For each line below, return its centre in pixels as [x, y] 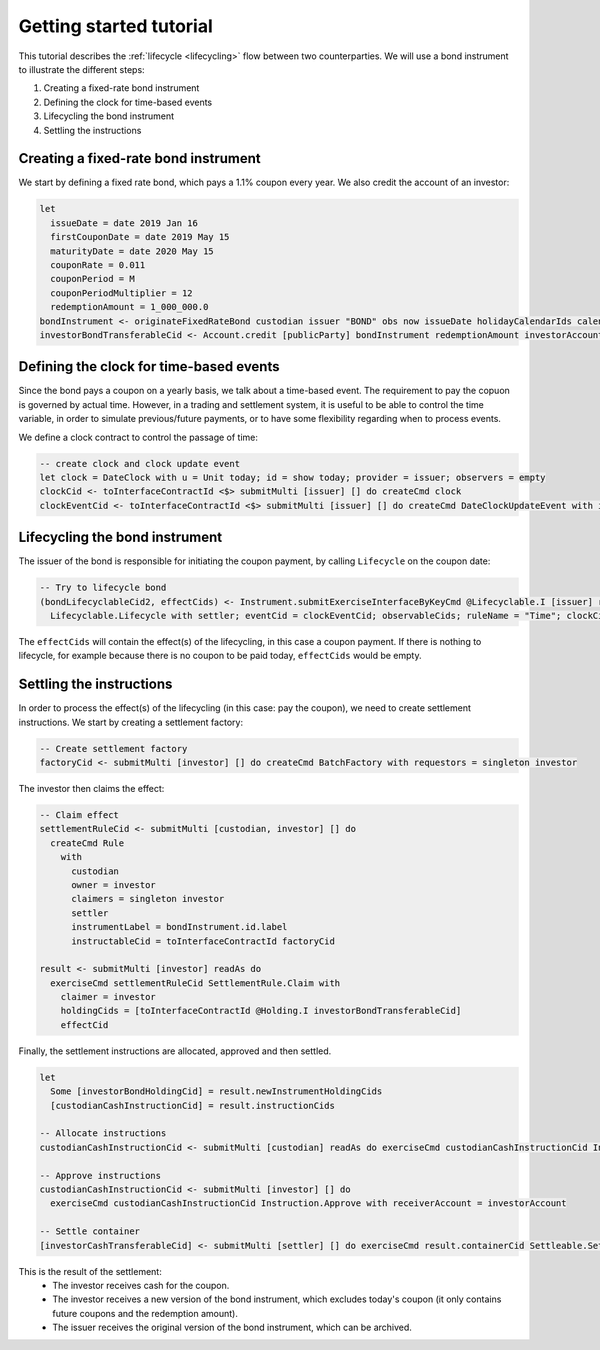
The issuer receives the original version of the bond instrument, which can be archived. [232, 1327]
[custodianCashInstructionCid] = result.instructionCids [192, 1105]
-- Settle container [89, 1231]
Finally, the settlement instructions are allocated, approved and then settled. [175, 1051]
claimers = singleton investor [148, 899]
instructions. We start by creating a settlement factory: [131, 722]
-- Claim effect [79, 815]
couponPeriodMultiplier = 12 [122, 293]
